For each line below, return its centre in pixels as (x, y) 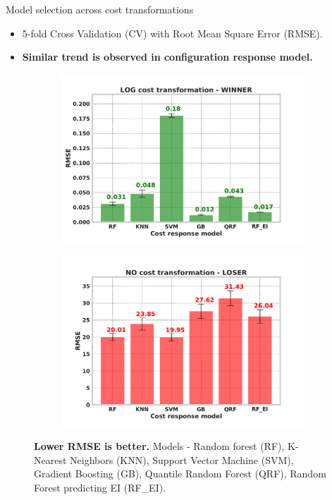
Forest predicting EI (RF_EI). (100, 487)
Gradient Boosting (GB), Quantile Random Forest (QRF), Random (180, 474)
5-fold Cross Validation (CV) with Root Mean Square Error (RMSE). (172, 33)
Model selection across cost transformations (100, 9)
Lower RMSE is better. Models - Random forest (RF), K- (166, 446)
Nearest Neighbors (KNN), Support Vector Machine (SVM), (164, 459)
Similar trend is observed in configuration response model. (167, 57)
